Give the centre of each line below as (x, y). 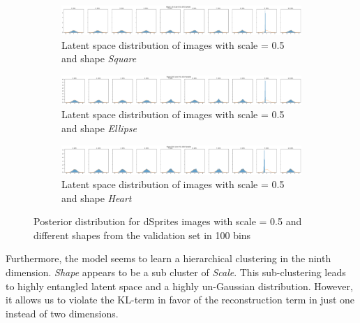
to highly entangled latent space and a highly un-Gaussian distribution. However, (179, 286)
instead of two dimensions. (62, 313)
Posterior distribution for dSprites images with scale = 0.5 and (168, 221)
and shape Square (99, 58)
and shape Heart (97, 198)
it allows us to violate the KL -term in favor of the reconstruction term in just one (180, 300)
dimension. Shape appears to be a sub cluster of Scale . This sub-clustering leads (176, 272)
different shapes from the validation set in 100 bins (142, 235)
